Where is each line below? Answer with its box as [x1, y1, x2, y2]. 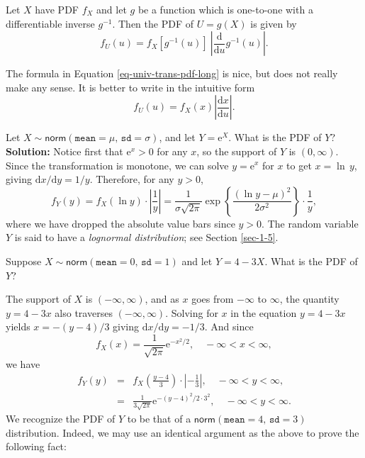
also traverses [55, 305, 113, 320]
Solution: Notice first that [6, 143, 123, 158]
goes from [191, 291, 234, 306]
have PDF [35, 2, 79, 16]
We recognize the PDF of [6, 411, 116, 426]
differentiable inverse [6, 16, 95, 30]
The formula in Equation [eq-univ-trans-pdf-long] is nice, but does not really [6, 66, 338, 81]
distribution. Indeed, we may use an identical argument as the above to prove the [6, 425, 359, 440]
